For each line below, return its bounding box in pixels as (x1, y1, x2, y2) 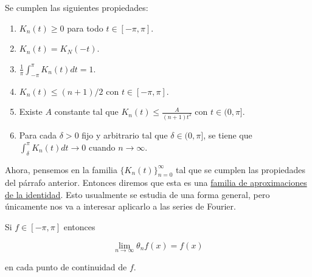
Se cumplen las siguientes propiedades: (5, 1, 148, 13)
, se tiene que (203, 129, 252, 142)
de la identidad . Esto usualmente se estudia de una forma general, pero (5, 188, 270, 200)
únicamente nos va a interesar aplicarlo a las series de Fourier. (5, 200, 236, 213)
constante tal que (54, 105, 119, 118)
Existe (19, 105, 43, 118)
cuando (88, 140, 116, 153)
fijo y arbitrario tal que (81, 129, 168, 142)
